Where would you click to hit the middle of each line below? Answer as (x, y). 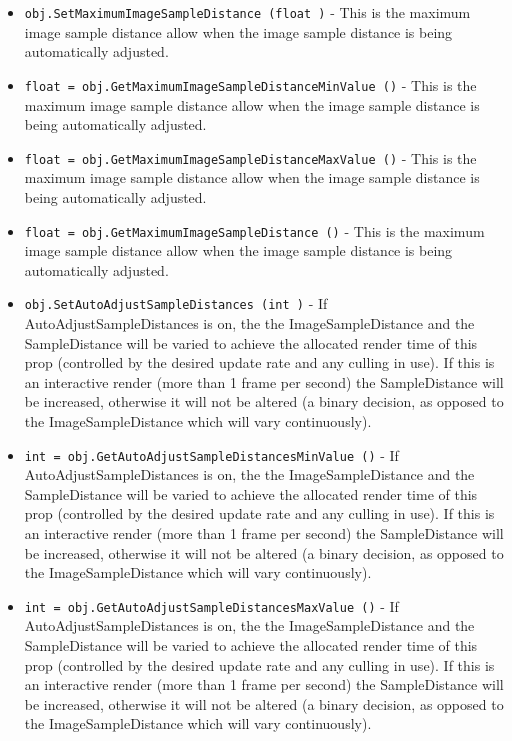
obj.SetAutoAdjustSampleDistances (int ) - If (176, 303)
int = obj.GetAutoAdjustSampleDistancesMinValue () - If (211, 454)
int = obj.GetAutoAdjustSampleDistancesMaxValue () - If (211, 605)
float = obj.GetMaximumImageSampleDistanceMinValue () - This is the (250, 84)
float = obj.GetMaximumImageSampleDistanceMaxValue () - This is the (250, 157)
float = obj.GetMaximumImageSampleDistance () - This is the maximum (254, 230)
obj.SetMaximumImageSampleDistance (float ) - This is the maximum (247, 12)
